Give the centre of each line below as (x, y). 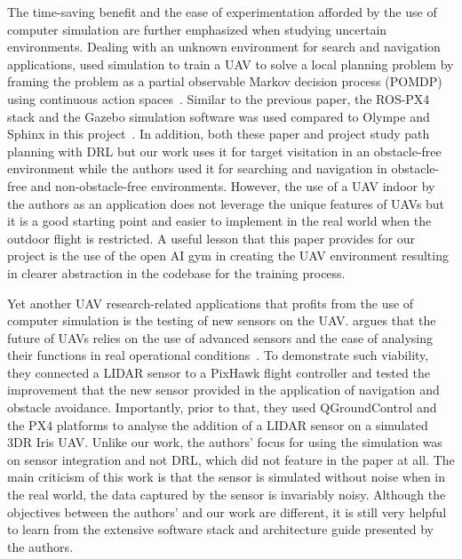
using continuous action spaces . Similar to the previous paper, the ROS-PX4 (219, 98)
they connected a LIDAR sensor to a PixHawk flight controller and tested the (219, 372)
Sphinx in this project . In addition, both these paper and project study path (219, 134)
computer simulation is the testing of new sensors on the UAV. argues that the (222, 320)
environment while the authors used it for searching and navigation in (197, 168)
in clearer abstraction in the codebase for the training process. (176, 272)
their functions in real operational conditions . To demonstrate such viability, (218, 355)
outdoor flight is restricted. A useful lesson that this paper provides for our (211, 238)
